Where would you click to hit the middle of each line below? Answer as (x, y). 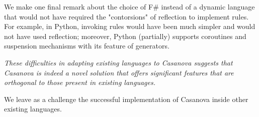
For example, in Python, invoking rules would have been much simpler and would (130, 26)
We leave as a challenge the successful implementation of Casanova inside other (126, 99)
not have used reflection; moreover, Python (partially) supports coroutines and (125, 36)
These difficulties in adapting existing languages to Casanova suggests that (118, 62)
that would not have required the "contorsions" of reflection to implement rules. (126, 16)
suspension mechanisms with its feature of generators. (87, 46)
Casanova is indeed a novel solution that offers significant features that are (119, 72)
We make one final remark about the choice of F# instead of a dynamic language (129, 6)
